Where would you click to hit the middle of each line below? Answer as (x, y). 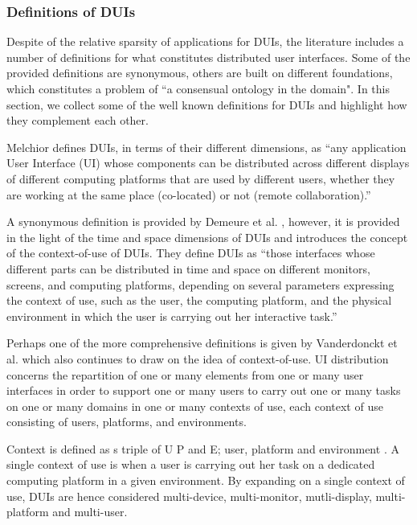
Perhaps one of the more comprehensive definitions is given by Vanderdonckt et (202, 343)
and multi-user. (90, 512)
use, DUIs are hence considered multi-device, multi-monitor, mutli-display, (189, 496)
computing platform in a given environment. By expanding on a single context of (206, 480)
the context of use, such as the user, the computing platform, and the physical (199, 300)
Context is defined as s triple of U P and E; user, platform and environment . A (203, 448)
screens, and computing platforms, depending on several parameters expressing (200, 284)
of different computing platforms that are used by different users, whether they (201, 178)
